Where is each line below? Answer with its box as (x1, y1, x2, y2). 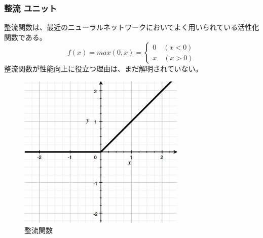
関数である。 (4, 31, 47, 42)
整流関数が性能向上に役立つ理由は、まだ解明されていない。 (4, 63, 203, 74)
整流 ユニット (4, 2, 57, 14)
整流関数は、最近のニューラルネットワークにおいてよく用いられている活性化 (4, 22, 259, 32)
